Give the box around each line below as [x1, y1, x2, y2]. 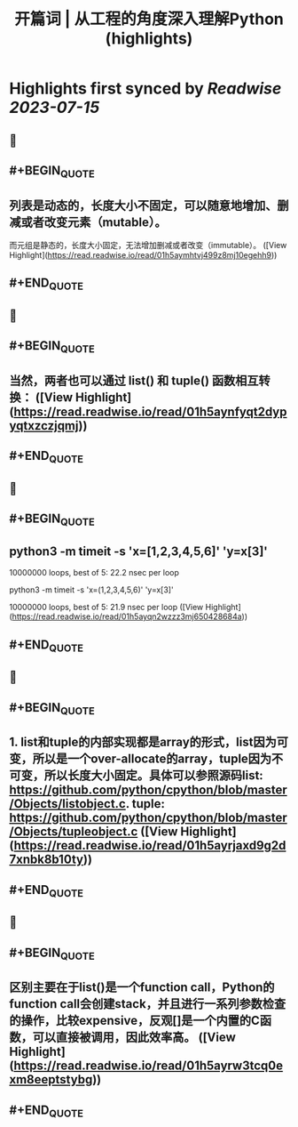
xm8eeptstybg [9, 1072, 93, 1087]
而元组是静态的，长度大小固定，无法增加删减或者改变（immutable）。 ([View [9, 239, 287, 250]
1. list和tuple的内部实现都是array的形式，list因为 [9, 735, 277, 750]
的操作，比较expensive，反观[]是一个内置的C [9, 1013, 260, 1028]
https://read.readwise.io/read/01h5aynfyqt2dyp [12, 404, 287, 419]
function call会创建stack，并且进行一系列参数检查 [9, 996, 286, 1011]
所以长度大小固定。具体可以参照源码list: [43, 768, 263, 784]
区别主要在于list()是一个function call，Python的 [9, 980, 275, 995]
